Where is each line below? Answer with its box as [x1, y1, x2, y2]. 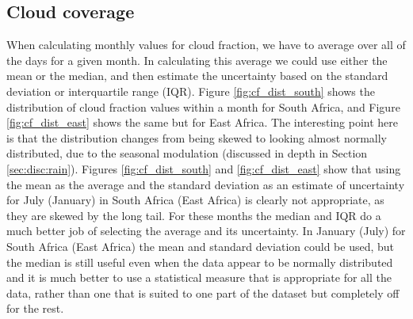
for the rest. [6, 300, 64, 317]
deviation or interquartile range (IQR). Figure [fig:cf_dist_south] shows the [6, 82, 375, 99]
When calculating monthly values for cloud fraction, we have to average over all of [6, 36, 406, 53]
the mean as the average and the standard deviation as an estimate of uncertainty [6, 176, 405, 192]
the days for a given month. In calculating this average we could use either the [6, 51, 388, 68]
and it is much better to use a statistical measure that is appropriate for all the [6, 269, 392, 286]
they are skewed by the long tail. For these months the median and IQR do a [6, 207, 381, 223]
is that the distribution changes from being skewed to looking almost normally [6, 129, 388, 146]
